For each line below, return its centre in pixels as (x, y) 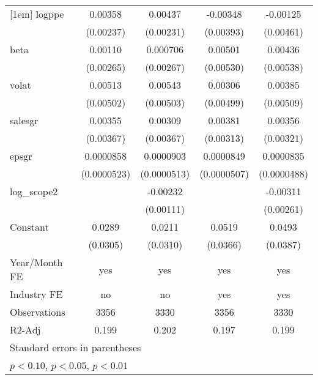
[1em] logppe (37, 14)
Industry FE (36, 294)
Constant (29, 227)
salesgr (24, 120)
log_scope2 (34, 191)
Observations (38, 312)
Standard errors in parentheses (76, 347)
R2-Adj (25, 330)
